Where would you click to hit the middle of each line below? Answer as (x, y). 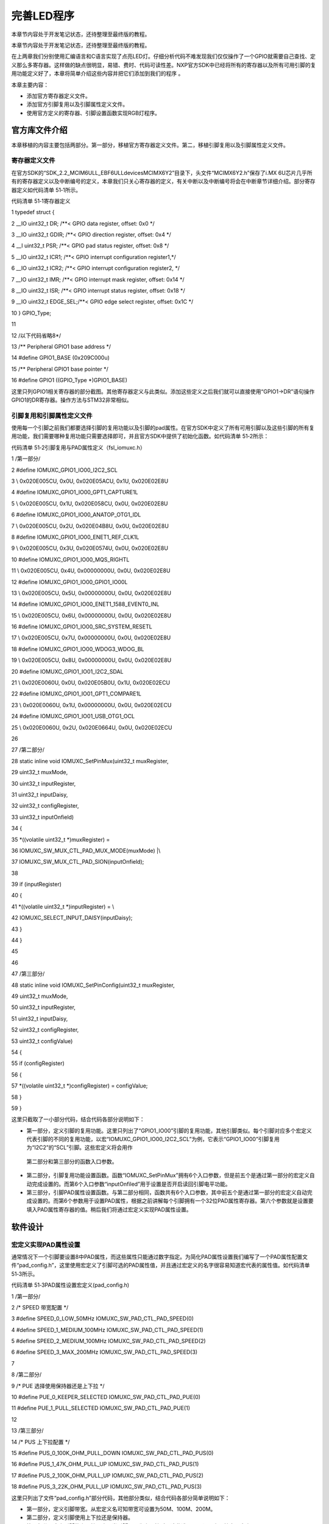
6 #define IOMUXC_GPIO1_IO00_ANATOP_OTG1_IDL (76, 515)
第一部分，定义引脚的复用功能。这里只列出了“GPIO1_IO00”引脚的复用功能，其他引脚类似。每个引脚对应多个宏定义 (169, 1130)
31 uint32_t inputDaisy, (40, 794)
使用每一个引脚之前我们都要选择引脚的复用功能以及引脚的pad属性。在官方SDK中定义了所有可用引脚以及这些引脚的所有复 (163, 428)
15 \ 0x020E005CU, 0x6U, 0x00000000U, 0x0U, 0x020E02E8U (91, 615)
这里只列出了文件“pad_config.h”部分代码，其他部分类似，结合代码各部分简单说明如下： (121, 1498)
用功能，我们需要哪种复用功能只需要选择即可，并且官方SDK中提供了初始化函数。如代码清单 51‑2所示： (140, 436)
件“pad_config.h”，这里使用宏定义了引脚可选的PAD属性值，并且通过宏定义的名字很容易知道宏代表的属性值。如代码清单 (161, 1266)
